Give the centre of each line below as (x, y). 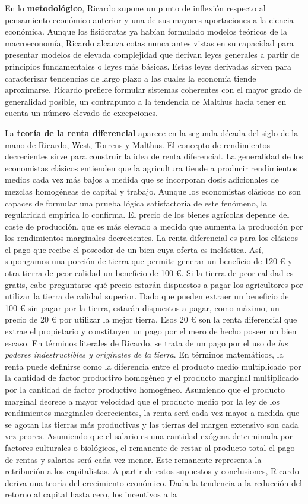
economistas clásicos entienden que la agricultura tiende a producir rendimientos (151, 168)
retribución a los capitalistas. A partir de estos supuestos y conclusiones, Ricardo (152, 471)
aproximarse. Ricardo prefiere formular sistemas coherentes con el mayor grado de (154, 90)
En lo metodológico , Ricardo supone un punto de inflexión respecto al (135, 8)
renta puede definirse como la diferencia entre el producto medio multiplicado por (153, 366)
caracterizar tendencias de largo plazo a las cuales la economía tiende (131, 78)
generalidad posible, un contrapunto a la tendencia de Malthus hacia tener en (146, 101)
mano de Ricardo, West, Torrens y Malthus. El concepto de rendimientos (137, 144)
